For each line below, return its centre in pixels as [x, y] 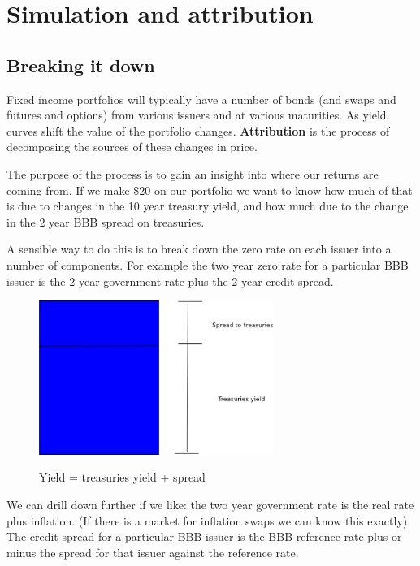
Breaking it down [81, 65]
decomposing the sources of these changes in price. [132, 147]
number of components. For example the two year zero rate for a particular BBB [208, 264]
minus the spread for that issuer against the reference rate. [153, 552]
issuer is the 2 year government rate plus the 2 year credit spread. [170, 281]
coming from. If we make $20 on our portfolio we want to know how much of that [210, 190]
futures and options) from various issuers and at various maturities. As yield [197, 115]
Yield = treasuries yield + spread [122, 477]
